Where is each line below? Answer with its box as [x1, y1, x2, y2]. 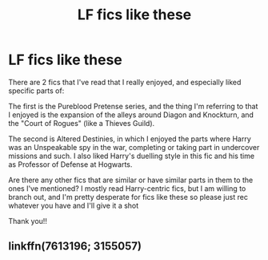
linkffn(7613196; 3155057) [8, 239, 142, 254]
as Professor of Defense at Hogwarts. [8, 159, 133, 169]
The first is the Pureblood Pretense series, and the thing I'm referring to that [8, 101, 258, 111]
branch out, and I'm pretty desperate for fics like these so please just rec [8, 192, 248, 201]
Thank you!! [8, 216, 48, 225]
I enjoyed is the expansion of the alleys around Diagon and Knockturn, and [8, 110, 254, 120]
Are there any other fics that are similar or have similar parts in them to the [8, 175, 254, 185]
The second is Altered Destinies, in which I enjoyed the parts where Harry [8, 134, 252, 144]
